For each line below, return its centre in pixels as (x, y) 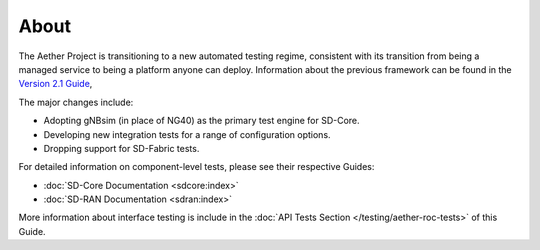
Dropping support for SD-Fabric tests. (121, 148)
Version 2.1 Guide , (55, 84)
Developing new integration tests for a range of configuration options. (187, 134)
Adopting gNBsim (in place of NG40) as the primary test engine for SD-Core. (201, 121)
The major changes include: (76, 102)
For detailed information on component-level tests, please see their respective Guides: (196, 167)
